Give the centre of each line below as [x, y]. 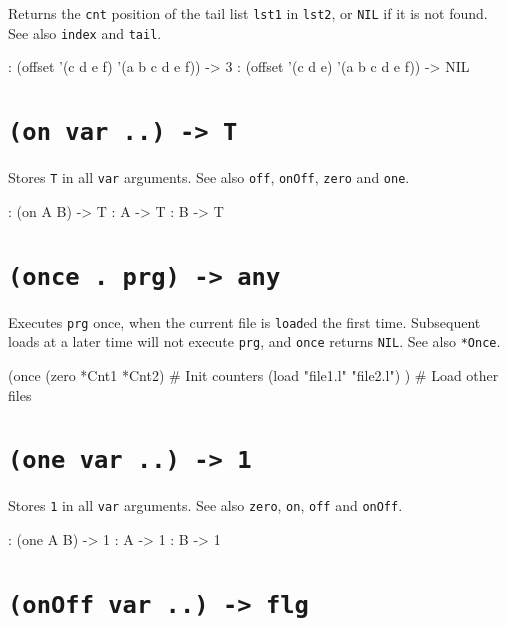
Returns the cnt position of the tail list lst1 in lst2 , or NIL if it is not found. [248, 13]
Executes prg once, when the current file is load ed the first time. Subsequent [244, 321]
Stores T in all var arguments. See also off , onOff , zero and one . [209, 177]
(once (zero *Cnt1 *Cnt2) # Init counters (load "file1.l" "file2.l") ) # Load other [253, 374]
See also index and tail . [85, 32]
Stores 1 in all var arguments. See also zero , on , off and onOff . [205, 505]
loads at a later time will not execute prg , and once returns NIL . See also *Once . [254, 341]
